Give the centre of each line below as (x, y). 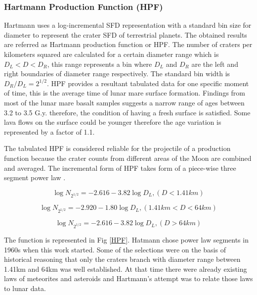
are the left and (215, 64)
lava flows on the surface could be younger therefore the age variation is (113, 122)
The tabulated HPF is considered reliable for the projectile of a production (117, 148)
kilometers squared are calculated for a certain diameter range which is (111, 54)
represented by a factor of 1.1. (49, 131)
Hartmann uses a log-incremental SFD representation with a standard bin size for (128, 25)
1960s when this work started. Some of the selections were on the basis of (115, 249)
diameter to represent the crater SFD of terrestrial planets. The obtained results (126, 34)
